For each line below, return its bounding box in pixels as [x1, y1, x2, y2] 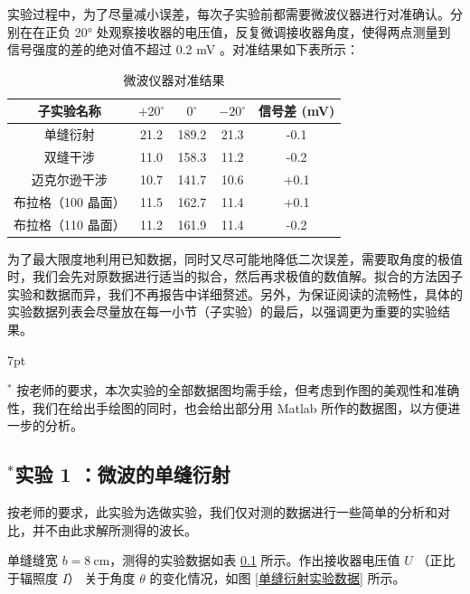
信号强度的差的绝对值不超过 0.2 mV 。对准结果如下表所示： [7, 40, 359, 59]
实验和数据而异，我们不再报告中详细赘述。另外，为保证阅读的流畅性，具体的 [7, 284, 463, 303]
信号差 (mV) [258, 101, 335, 120]
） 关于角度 [67, 569, 136, 588]
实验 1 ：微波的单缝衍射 [14, 460, 230, 488]
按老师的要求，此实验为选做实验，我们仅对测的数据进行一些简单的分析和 [7, 503, 437, 522]
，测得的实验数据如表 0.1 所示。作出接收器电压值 [109, 551, 400, 570]
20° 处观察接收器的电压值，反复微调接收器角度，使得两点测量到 [74, 22, 451, 41]
